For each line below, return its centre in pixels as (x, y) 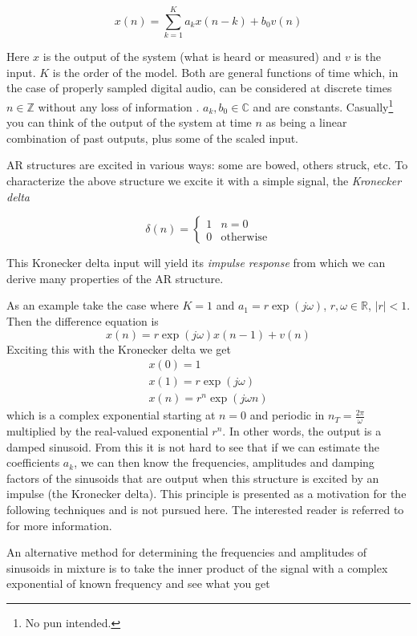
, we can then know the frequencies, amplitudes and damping (224, 462)
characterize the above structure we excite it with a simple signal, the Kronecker (204, 180)
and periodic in (287, 415)
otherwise (244, 237)
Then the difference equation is (83, 320)
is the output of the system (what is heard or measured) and (192, 57)
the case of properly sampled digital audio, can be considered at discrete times (199, 88)
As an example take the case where (93, 305)
